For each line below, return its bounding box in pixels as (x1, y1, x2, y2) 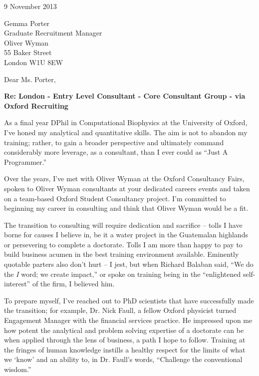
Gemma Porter (4, 18, 49, 28)
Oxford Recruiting (4, 100, 68, 111)
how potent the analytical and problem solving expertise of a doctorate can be (4, 324, 244, 335)
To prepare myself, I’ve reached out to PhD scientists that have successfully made (4, 295, 254, 305)
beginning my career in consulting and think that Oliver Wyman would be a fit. (4, 203, 249, 213)
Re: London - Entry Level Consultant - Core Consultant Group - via (4, 91, 246, 101)
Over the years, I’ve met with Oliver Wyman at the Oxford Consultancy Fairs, (4, 173, 245, 184)
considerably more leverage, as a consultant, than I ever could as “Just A (4, 147, 228, 157)
